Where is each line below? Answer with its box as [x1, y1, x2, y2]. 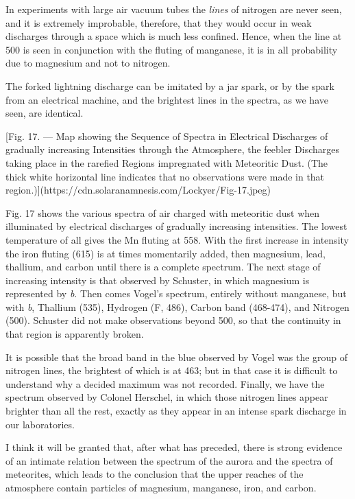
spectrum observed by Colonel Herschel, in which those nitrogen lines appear [5, 390, 328, 404]
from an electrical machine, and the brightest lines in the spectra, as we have [5, 92, 328, 106]
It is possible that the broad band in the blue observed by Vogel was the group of [5, 349, 348, 364]
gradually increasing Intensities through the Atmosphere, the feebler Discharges [5, 142, 340, 156]
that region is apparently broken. [5, 327, 144, 341]
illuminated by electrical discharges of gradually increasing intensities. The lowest [5, 219, 347, 233]
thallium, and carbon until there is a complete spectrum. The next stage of [5, 259, 321, 274]
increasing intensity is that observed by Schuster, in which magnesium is [5, 272, 310, 287]
